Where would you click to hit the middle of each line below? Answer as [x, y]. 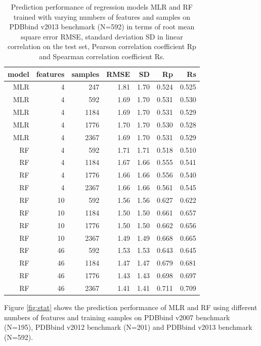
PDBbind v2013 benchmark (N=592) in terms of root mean [102, 27]
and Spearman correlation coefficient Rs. [102, 56]
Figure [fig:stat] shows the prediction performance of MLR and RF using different [131, 307]
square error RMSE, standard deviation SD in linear [102, 36]
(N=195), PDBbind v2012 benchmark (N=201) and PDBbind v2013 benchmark [128, 327]
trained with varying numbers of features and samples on [102, 16]
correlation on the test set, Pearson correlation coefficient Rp [102, 46]
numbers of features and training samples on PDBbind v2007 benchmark [117, 317]
